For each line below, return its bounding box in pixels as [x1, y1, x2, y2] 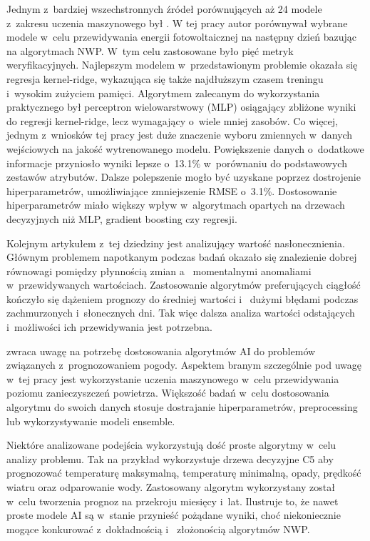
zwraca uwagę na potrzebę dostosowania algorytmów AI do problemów [6, 343, 316, 358]
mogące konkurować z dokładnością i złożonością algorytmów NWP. [6, 521, 310, 536]
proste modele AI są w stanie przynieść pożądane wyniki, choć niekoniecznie [6, 507, 341, 522]
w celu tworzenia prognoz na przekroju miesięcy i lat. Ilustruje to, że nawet [6, 493, 339, 508]
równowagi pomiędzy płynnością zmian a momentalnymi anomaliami [6, 263, 312, 278]
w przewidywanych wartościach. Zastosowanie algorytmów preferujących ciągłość [6, 277, 361, 292]
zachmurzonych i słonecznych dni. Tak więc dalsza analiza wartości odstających [6, 305, 355, 320]
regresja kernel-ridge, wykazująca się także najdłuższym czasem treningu [6, 71, 324, 86]
